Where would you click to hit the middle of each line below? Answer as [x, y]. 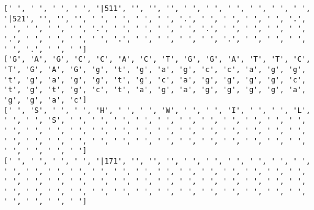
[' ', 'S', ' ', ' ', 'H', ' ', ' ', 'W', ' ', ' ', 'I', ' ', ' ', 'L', [157, 110]
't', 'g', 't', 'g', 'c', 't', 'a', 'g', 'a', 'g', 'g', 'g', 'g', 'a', [155, 90]
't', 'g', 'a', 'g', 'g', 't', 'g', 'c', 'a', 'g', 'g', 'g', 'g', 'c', [155, 80]
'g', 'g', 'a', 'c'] [46, 100]
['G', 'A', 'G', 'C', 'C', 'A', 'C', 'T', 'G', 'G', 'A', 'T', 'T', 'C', [157, 60]
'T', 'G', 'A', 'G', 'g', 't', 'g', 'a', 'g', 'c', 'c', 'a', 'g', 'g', [155, 69]
